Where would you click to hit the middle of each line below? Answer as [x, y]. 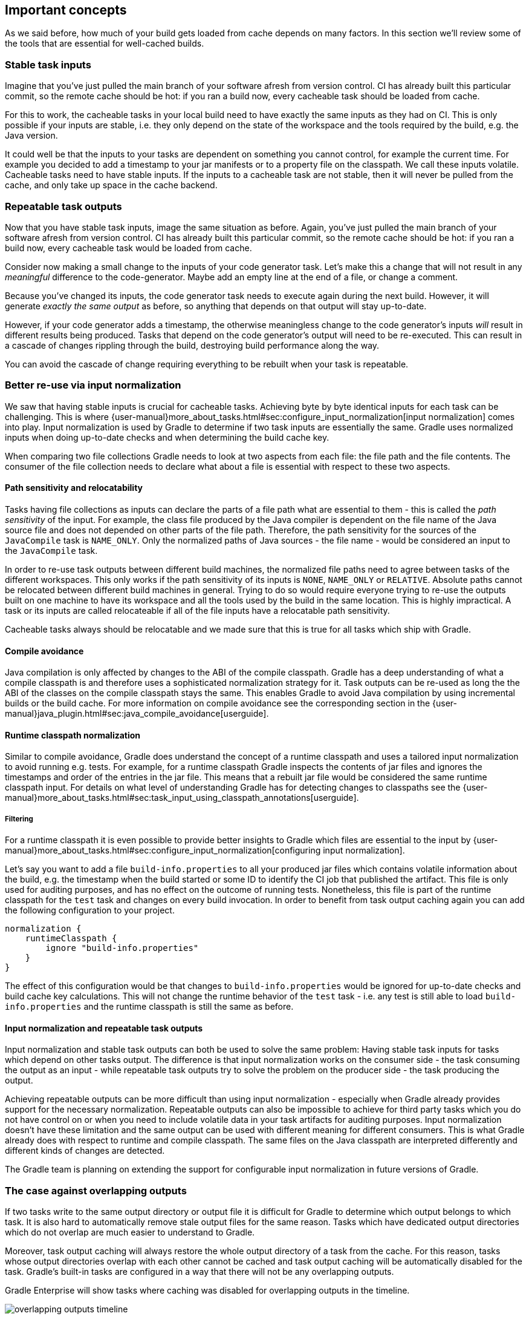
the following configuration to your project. [90, 910]
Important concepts [66, 10]
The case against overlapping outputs [96, 1190]
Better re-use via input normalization [93, 385]
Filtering [19, 819]
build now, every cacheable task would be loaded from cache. [128, 248]
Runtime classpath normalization [73, 735]
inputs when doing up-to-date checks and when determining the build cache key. [167, 437]
